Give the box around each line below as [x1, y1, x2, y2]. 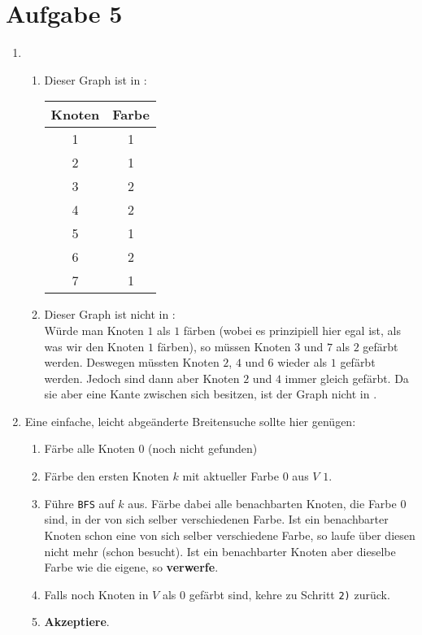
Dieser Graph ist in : [44, 71, 147, 88]
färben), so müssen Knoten [157, 337, 291, 354]
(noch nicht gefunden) [148, 440, 258, 457]
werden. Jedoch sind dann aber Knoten [44, 369, 240, 386]
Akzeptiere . [44, 613, 110, 630]
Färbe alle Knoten [44, 440, 135, 457]
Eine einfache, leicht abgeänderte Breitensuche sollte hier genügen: [24, 412, 356, 429]
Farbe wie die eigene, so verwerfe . [44, 559, 219, 576]
